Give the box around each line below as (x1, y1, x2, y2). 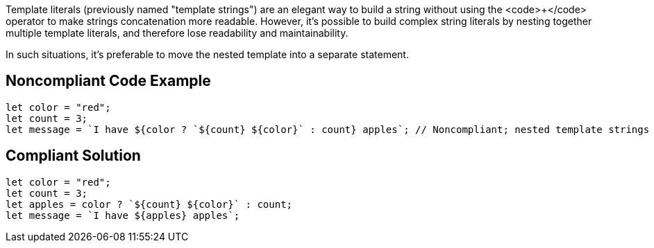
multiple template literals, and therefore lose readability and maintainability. (6, 27, 349, 39)
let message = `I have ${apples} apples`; (6, 209, 240, 221)
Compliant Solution (6, 147, 141, 165)
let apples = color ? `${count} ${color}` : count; (6, 198, 293, 210)
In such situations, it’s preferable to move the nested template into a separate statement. (6, 48, 409, 60)
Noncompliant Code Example (6, 72, 211, 90)
